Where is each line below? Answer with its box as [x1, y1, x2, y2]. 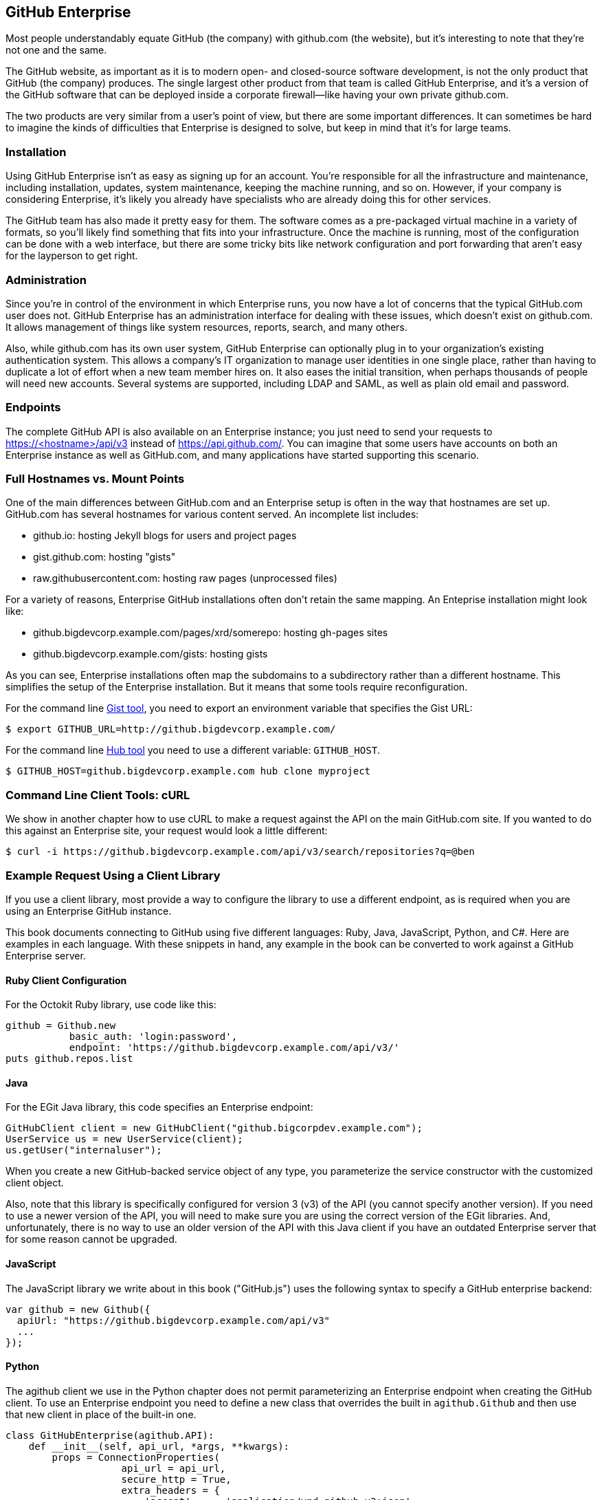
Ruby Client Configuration [5, 974, 127, 986]
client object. [5, 1177, 64, 1189]
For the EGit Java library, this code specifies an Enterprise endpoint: [5, 1101, 313, 1113]
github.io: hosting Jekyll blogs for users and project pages [33, 530, 297, 542]
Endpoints [5, 400, 61, 415]
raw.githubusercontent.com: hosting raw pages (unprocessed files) [33, 572, 337, 585]
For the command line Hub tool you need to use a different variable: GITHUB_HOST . [5, 744, 381, 757]
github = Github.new [5, 1020, 116, 1032]
